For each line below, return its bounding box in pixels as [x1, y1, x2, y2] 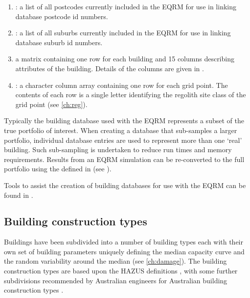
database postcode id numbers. [15, 11, 108, 21]
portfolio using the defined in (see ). [4, 163, 112, 174]
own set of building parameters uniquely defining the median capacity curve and [4, 246, 245, 256]
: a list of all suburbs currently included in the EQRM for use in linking [15, 27, 231, 38]
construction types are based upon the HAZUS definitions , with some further [4, 266, 238, 276]
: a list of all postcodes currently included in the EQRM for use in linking [15, 1, 236, 11]
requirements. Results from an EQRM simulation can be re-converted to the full [4, 154, 245, 164]
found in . [4, 190, 33, 200]
